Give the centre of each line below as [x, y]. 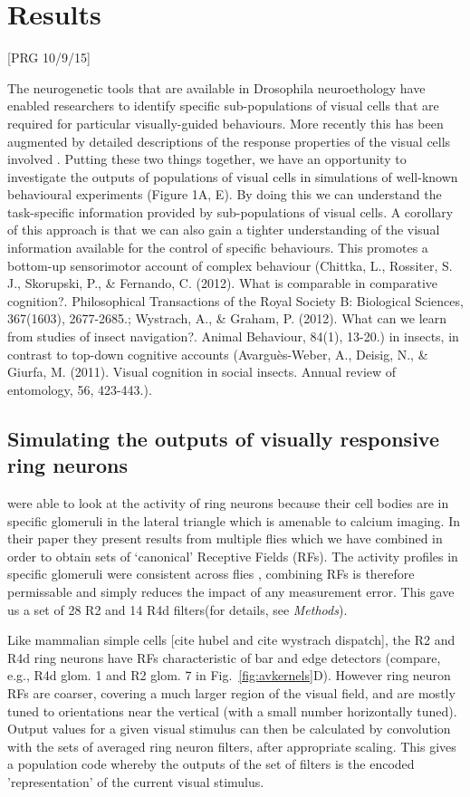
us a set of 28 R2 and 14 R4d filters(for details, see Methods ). [177, 609]
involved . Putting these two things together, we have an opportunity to [207, 159]
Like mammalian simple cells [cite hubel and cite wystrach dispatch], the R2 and [231, 640]
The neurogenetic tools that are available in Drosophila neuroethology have [216, 87]
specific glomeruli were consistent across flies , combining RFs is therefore [211, 574]
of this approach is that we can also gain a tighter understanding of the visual [224, 230]
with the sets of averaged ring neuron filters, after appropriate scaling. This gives [232, 746]
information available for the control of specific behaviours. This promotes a [218, 248]
